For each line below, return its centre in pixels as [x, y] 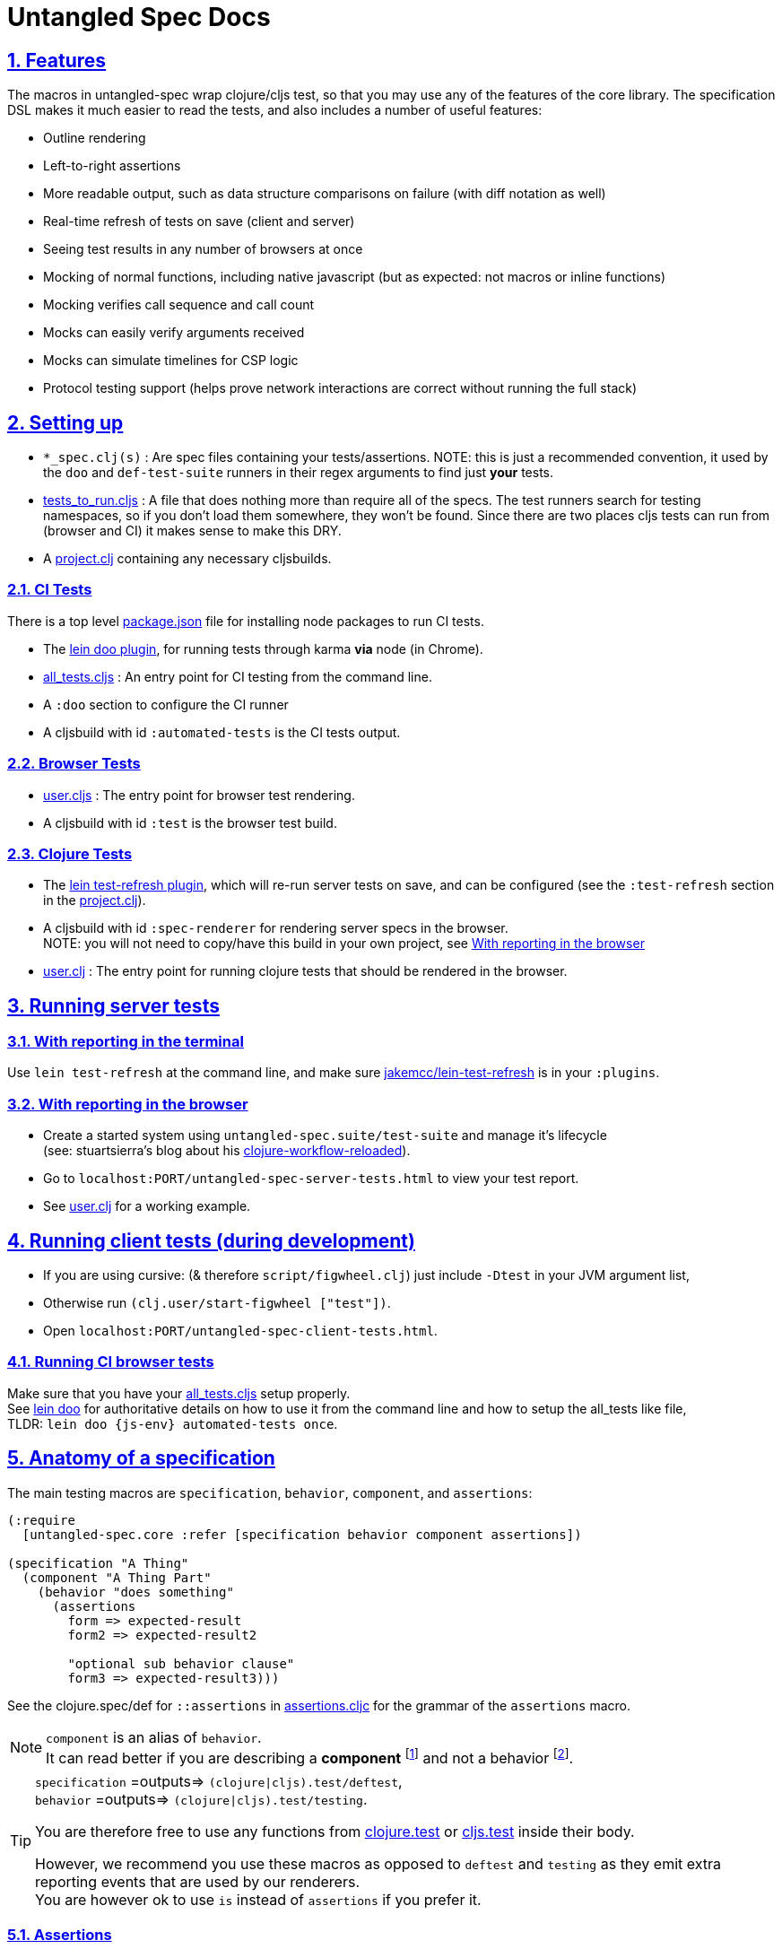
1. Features [57, 60]
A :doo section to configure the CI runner [166, 704]
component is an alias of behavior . [154, 1737]
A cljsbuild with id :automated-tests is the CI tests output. [222, 732]
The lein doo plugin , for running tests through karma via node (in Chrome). [263, 648]
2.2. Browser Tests [74, 764]
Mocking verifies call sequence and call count [179, 305]
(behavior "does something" [135, 1592]
